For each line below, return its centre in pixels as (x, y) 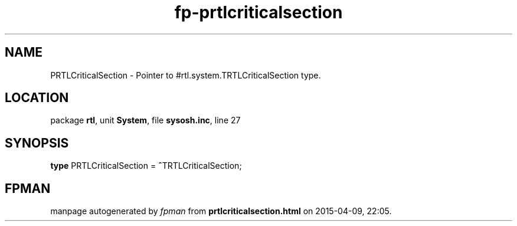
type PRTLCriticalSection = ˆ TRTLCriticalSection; (146, 166)
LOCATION (37, 98)
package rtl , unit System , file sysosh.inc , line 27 (145, 120)
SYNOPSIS (37, 143)
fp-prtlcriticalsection (258, 12)
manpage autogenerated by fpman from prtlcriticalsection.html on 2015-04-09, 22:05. (221, 211)
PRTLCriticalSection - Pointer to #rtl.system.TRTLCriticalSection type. (186, 75)
